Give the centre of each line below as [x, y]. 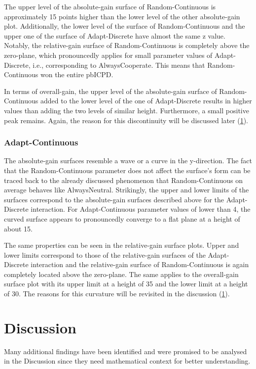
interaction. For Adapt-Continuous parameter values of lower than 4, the [141, 209]
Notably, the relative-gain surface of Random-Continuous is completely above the [127, 45]
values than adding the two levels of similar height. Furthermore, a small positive [127, 110]
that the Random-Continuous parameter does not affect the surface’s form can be [127, 170]
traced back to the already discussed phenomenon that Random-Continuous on [123, 180]
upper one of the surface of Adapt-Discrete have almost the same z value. [115, 35]
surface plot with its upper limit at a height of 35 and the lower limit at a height [126, 284]
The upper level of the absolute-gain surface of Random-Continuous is [110, 6]
